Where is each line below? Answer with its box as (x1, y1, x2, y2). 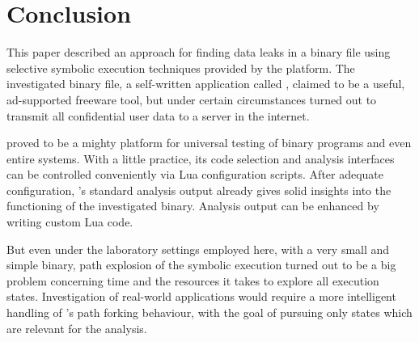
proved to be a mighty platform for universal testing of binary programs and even (6, 134, 412, 151)
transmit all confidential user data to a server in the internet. (6, 107, 310, 124)
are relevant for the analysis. (6, 319, 147, 336)
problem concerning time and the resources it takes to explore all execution (6, 272, 379, 289)
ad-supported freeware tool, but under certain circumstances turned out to (6, 91, 377, 108)
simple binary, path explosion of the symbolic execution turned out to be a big (6, 256, 396, 273)
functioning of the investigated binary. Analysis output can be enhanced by (6, 197, 379, 214)
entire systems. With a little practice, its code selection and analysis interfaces (6, 150, 395, 167)
